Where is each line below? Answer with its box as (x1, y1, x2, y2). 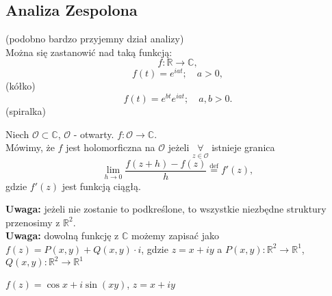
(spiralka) (5, 104, 46, 118)
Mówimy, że (5, 140, 55, 154)
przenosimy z (5, 215, 60, 229)
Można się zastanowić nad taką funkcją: (5, 44, 173, 59)
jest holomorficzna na (66, 140, 155, 154)
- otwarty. (73, 126, 114, 141)
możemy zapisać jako (131, 228, 219, 243)
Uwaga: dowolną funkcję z (5, 228, 119, 243)
